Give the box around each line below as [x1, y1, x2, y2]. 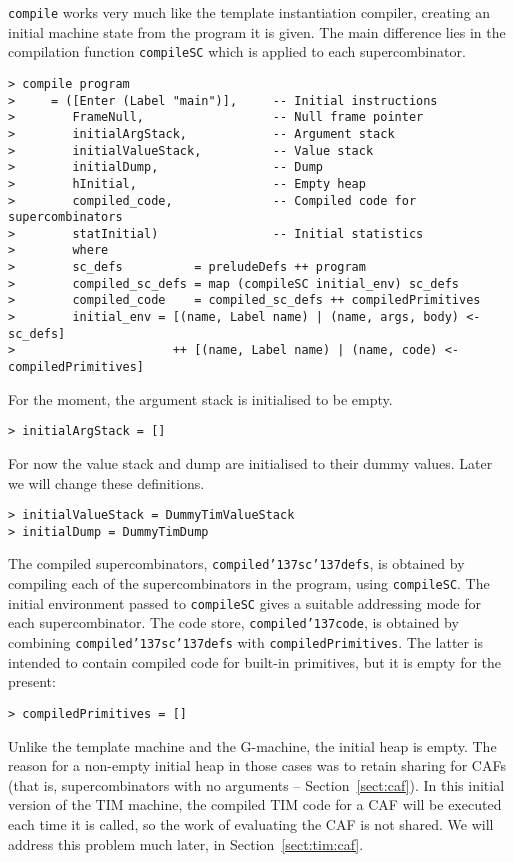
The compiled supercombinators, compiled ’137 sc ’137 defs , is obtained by [8, 553, 465, 574]
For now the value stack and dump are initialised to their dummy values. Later [8, 452, 493, 473]
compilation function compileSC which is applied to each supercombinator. [8, 41, 466, 62]
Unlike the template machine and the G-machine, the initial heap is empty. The [8, 735, 497, 756]
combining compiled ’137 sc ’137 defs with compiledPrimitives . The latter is [8, 632, 484, 653]
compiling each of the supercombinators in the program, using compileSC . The [8, 573, 490, 594]
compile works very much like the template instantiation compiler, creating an [8, 2, 491, 22]
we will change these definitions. [8, 472, 205, 493]
